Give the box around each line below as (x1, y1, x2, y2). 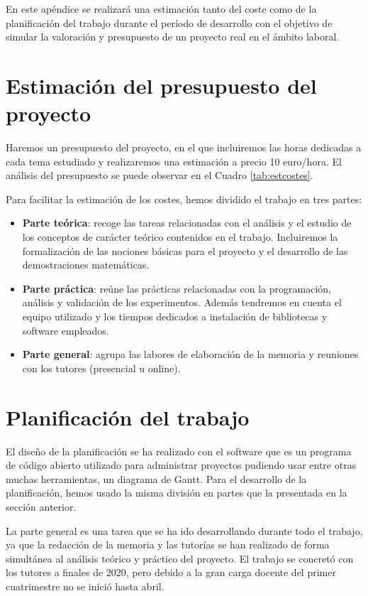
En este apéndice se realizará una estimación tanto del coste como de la (6, 1, 317, 16)
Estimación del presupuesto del (6, 70, 317, 99)
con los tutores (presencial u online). (22, 360, 181, 375)
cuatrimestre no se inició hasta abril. (6, 578, 165, 593)
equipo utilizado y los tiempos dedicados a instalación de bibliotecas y (22, 309, 328, 324)
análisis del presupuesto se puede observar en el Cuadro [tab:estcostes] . (6, 168, 313, 183)
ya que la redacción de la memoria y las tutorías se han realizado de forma (6, 537, 330, 552)
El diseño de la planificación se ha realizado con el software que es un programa (6, 443, 352, 458)
